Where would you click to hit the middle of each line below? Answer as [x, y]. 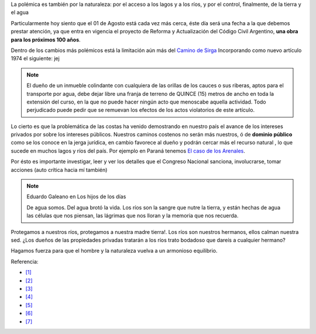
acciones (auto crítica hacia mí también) [59, 170]
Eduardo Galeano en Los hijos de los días [76, 197]
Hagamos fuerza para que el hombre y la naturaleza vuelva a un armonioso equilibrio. [114, 251]
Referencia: [25, 261]
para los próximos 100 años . [46, 39]
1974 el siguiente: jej [35, 58]
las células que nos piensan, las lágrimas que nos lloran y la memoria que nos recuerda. [133, 216]
